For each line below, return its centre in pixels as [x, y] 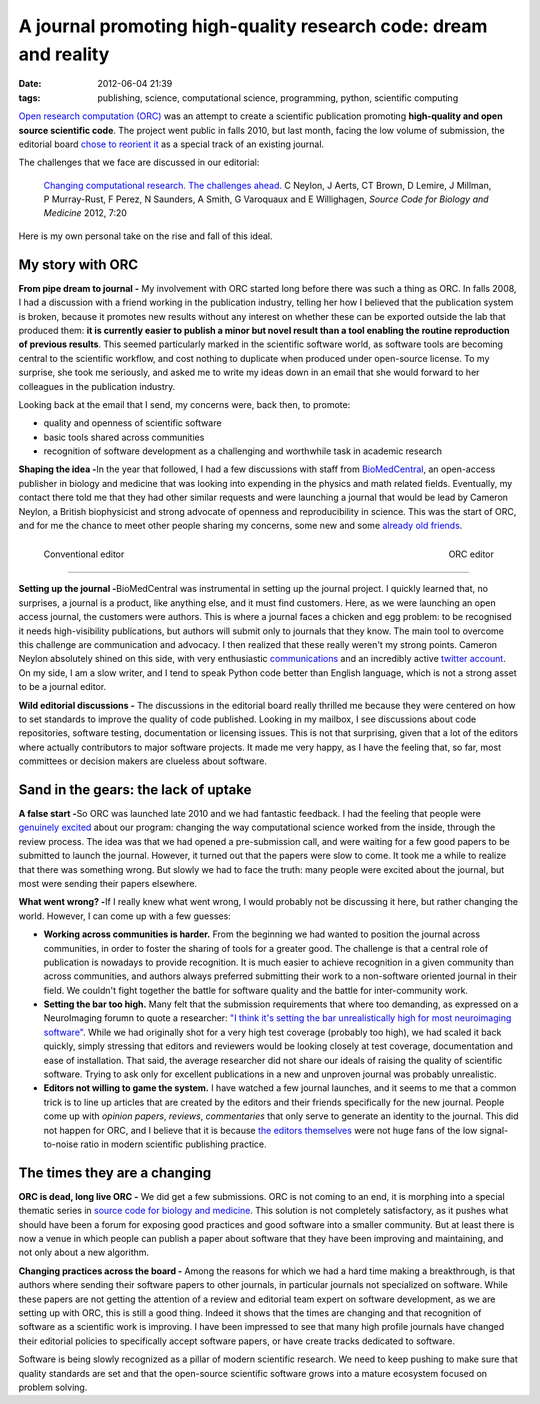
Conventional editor [84, 554]
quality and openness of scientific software [132, 423]
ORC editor [471, 554]
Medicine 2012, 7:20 [85, 213]
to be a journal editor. [62, 687]
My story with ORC [78, 264]
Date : [30, 84]
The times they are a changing [115, 1172]
